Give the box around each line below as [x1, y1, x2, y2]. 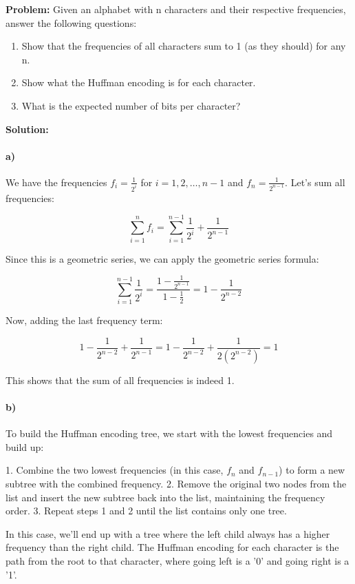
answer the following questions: [6, 15, 137, 30]
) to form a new [279, 463, 345, 477]
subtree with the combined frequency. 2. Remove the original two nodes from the [6, 476, 347, 490]
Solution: [6, 121, 49, 136]
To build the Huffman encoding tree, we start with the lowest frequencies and [6, 426, 333, 441]
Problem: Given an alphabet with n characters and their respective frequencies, [6, 2, 346, 16]
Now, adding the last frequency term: [6, 313, 163, 328]
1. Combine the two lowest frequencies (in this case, [6, 463, 224, 477]
